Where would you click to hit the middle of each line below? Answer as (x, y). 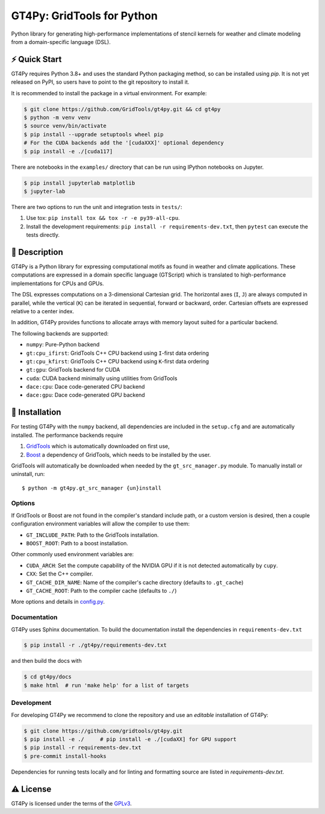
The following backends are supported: (60, 333)
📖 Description (37, 252)
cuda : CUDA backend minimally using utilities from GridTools (102, 378)
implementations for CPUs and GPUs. (58, 283)
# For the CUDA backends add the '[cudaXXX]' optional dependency (124, 143)
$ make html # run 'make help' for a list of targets (106, 685)
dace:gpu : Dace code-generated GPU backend (86, 395)
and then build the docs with (46, 661)
